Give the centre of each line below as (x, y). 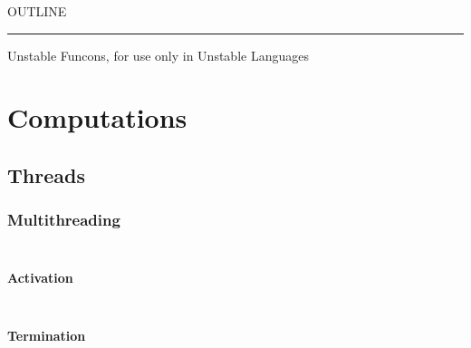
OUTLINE (37, 11)
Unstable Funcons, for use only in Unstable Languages (158, 55)
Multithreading (64, 220)
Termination (47, 335)
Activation (40, 277)
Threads (46, 174)
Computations (97, 117)
